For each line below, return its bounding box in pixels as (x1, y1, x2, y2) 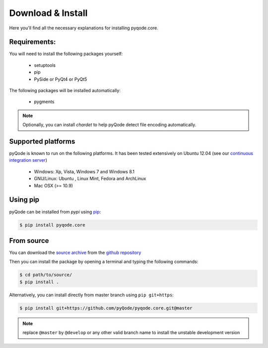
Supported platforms (9, 137, 75, 145)
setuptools (34, 62, 56, 68)
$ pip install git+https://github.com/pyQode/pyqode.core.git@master (19, 305, 193, 311)
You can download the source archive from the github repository (9, 249, 141, 256)
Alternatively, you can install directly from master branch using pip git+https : (9, 292, 174, 298)
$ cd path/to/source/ (19, 272, 72, 278)
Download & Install (9, 7, 88, 18)
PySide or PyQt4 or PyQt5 (34, 76, 87, 82)
